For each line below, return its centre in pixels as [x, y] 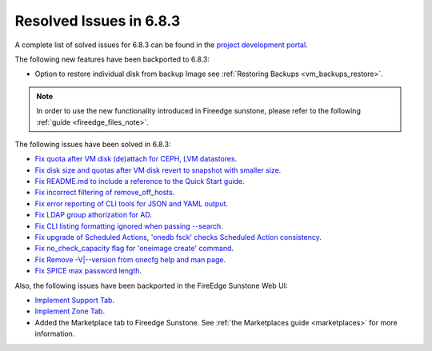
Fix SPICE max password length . [88, 271]
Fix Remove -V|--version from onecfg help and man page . [130, 259]
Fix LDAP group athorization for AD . [93, 215]
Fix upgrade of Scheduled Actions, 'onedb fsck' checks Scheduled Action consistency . [178, 237]
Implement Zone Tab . [70, 311]
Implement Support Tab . [75, 300]
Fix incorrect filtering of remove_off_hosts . [105, 193]
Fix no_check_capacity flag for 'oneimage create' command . [134, 249]
